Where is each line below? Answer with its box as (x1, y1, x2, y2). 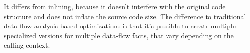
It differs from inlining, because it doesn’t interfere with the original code (4, 1, 226, 11)
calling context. (4, 40, 50, 50)
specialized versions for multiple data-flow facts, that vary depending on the (4, 30, 234, 40)
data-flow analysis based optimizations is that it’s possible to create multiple (4, 21, 236, 31)
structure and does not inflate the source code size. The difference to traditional (4, 11, 246, 21)
